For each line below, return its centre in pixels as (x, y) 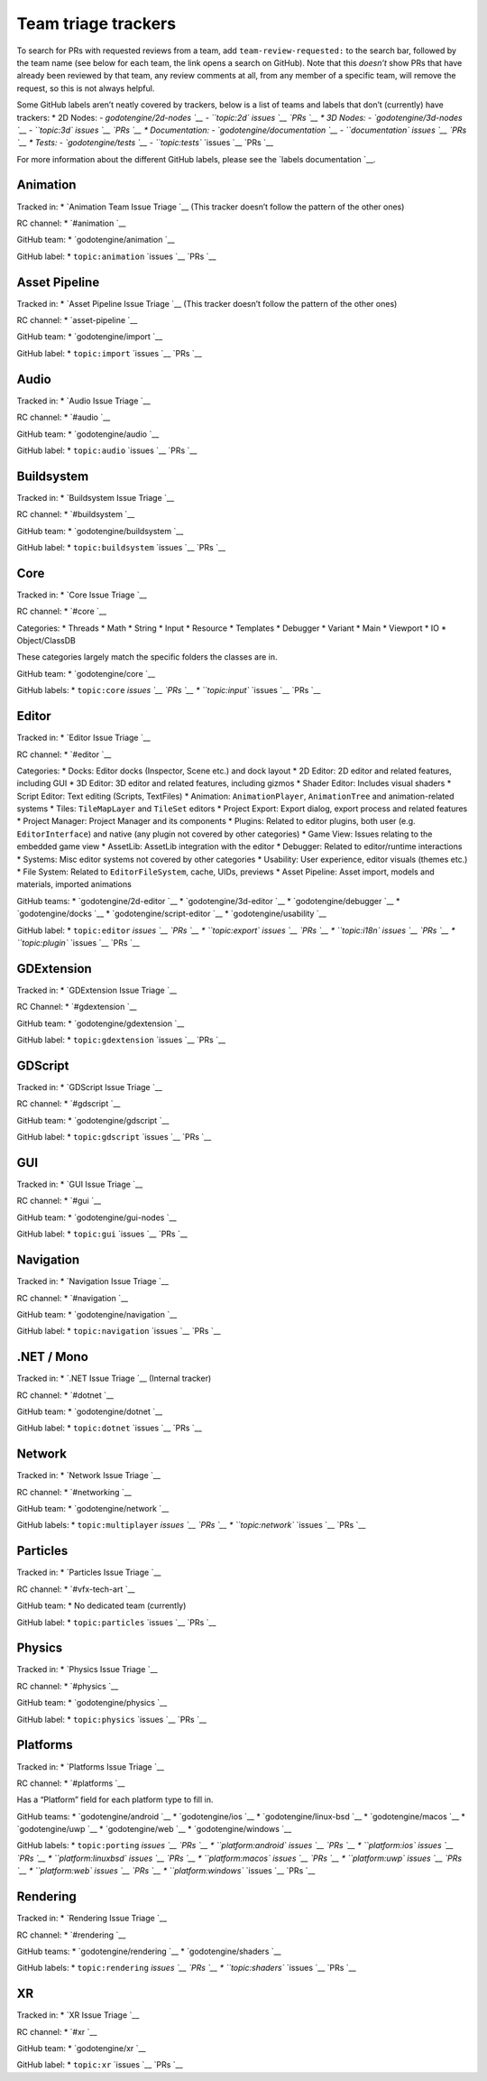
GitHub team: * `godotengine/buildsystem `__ (100, 531)
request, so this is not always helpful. (86, 88)
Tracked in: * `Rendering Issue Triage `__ (92, 1919)
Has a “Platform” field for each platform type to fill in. (115, 1799)
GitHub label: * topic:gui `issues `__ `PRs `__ (102, 1234)
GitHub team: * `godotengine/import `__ (90, 337)
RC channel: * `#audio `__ (64, 417)
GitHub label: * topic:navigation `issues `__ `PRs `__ (119, 1331)
